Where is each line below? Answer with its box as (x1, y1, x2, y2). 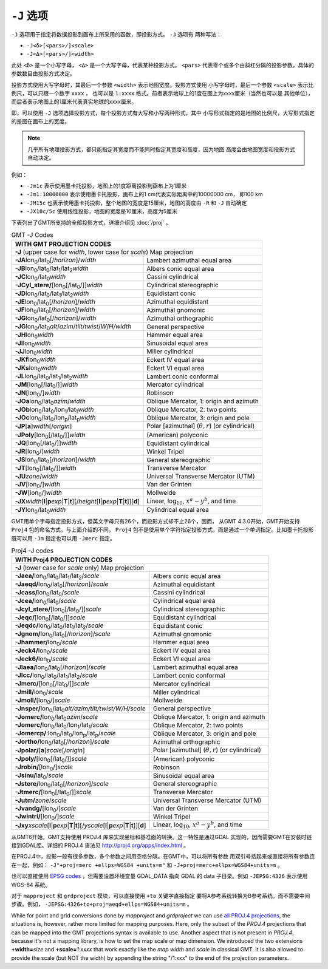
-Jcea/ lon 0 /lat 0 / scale (15, 596, 77, 607)
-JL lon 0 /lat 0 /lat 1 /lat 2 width (15, 372, 88, 382)
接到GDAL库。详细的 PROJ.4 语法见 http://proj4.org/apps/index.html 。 (11, 841, 190, 849)
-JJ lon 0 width (15, 347, 53, 356)
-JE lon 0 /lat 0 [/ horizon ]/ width (15, 297, 95, 307)
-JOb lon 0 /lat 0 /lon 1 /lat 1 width (15, 405, 94, 415)
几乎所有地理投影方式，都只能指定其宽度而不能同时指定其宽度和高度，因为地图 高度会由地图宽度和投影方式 (27, 146, 295, 153)
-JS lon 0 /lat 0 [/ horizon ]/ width (15, 455, 96, 465)
